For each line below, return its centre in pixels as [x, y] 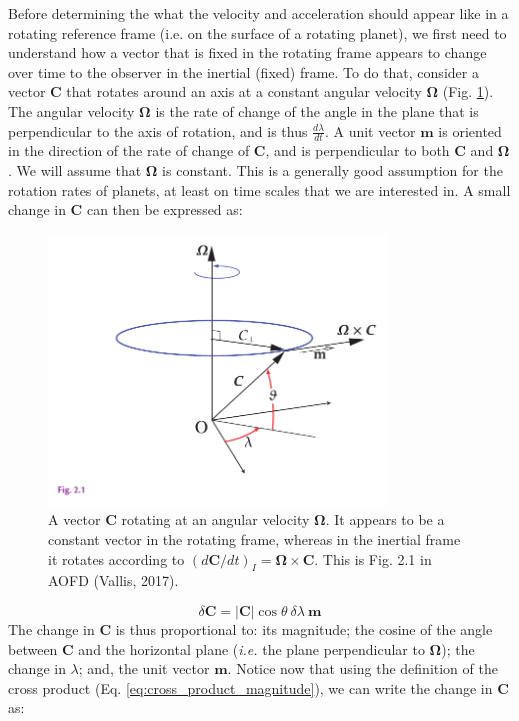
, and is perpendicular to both [357, 150]
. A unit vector [370, 130]
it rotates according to [116, 558]
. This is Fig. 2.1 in [373, 558]
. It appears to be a [385, 519]
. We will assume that [75, 169]
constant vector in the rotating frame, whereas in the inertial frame [254, 538]
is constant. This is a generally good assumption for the [332, 169]
